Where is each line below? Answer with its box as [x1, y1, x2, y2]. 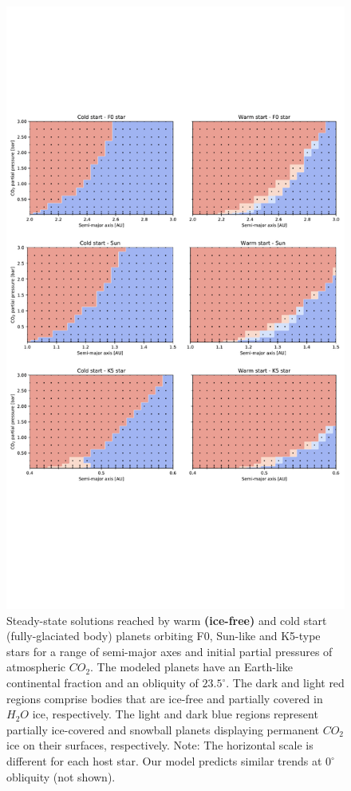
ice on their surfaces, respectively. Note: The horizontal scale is [6, 737, 314, 753]
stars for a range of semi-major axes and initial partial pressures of [6, 643, 333, 659]
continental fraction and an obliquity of [6, 674, 199, 691]
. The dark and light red [226, 674, 345, 691]
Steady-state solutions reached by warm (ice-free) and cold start [6, 611, 327, 628]
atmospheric [6, 659, 66, 675]
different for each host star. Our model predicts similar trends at [6, 753, 322, 769]
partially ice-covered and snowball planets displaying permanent [6, 721, 319, 738]
